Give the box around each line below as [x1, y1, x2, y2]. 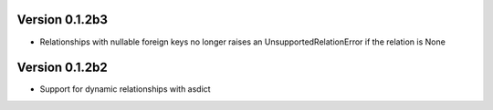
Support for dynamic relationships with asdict [39, 84, 211, 95]
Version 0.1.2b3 [16, 12, 109, 27]
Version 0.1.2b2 [16, 60, 109, 75]
